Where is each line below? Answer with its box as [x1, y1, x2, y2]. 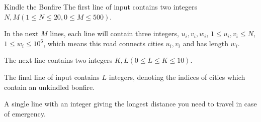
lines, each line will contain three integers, [50, 28, 179, 39]
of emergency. [4, 108, 46, 118]
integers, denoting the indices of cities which [109, 71, 245, 82]
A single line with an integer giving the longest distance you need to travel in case [4, 98, 257, 109]
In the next [4, 28, 39, 39]
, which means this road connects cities [43, 38, 163, 48]
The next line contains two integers [4, 55, 113, 65]
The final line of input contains [4, 71, 100, 82]
